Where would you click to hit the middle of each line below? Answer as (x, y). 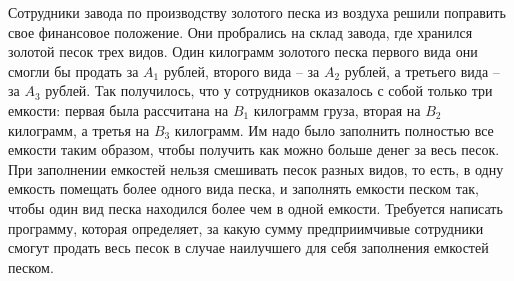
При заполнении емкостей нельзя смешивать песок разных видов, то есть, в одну (256, 168)
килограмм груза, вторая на (337, 109)
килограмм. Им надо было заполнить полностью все (334, 129)
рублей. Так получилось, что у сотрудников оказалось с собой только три (269, 90)
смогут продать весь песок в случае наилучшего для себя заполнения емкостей (248, 247)
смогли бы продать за (73, 70)
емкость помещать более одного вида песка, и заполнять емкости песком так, (243, 188)
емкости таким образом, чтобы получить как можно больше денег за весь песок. (254, 149)
